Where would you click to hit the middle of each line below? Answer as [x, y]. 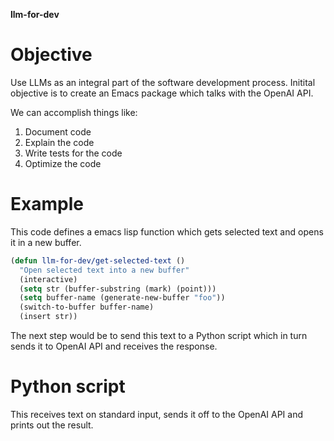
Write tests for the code [73, 153]
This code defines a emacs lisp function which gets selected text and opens [167, 231]
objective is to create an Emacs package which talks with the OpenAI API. [162, 93]
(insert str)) [48, 317]
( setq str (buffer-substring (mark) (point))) [118, 289]
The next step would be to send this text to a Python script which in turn [159, 335]
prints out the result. [52, 425]
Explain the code [59, 142]
